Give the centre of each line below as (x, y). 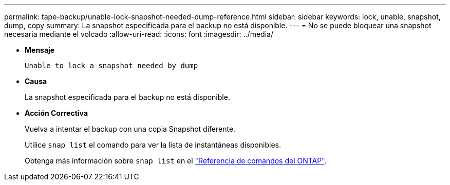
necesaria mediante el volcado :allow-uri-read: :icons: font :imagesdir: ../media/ (139, 34)
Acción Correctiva (57, 113)
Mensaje (40, 50)
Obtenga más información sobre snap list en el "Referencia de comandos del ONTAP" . (176, 161)
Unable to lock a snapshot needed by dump (111, 66)
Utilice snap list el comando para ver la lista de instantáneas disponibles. (153, 145)
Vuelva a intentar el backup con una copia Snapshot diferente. (130, 129)
